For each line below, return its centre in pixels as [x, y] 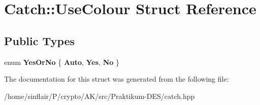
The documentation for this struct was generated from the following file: [117, 79]
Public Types [40, 40]
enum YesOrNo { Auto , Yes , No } [62, 62]
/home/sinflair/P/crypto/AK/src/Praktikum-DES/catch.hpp [100, 96]
